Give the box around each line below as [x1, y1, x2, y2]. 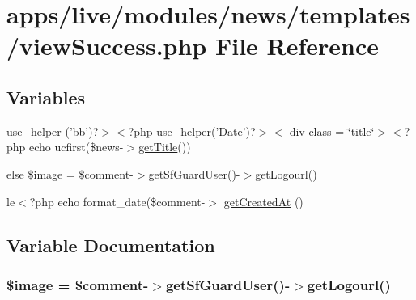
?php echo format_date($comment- [29, 192, 206, 209]
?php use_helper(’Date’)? [128, 122, 256, 139]
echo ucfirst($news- [29, 138, 124, 155]
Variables [6, 84, 86, 109]
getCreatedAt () [223, 192, 304, 209]
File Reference [214, 29, 380, 62]
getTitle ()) [138, 138, 191, 155]
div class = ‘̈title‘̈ [289, 122, 375, 139]
